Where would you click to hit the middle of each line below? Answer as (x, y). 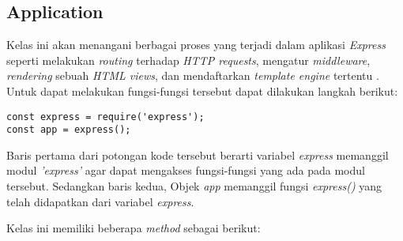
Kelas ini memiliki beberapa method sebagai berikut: (134, 228)
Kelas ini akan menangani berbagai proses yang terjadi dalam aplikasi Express (196, 45)
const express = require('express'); (105, 117)
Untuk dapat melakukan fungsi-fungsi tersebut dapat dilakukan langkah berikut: (202, 90)
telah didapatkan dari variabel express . (100, 201)
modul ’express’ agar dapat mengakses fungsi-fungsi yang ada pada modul (186, 170)
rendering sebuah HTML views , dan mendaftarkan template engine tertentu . (193, 75)
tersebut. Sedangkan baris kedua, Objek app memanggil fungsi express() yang (194, 186)
